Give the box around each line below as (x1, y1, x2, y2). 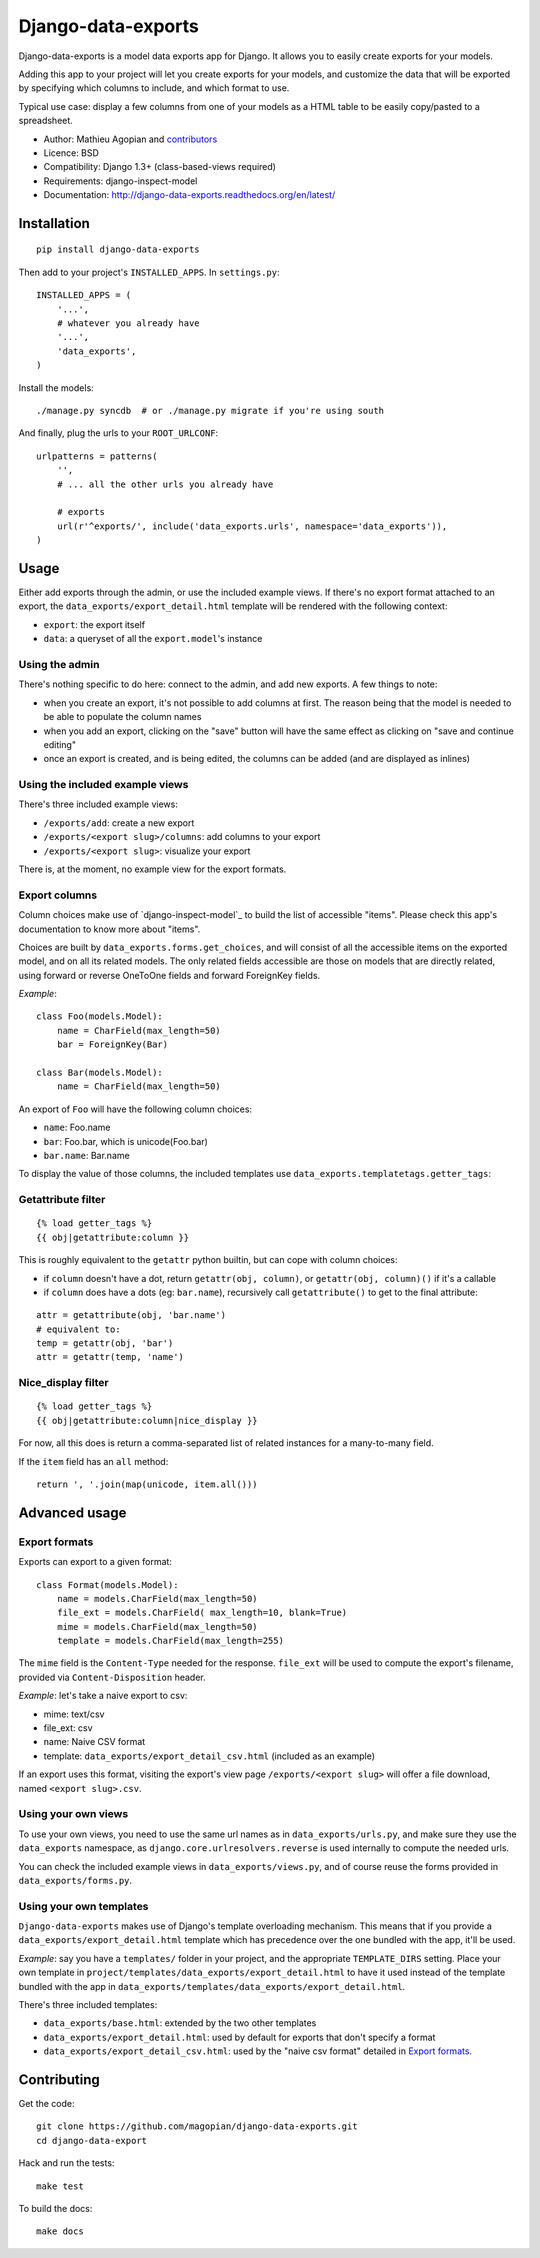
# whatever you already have (56, 318, 200, 329)
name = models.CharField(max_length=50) (56, 1593, 259, 1604)
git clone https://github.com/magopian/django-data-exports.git (36, 2121, 359, 2132)
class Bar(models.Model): (36, 1067, 164, 1079)
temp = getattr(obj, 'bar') (36, 1338, 174, 1349)
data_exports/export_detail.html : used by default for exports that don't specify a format (43, 2031, 436, 2043)
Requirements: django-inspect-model (43, 175, 198, 187)
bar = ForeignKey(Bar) (56, 1039, 169, 1050)
